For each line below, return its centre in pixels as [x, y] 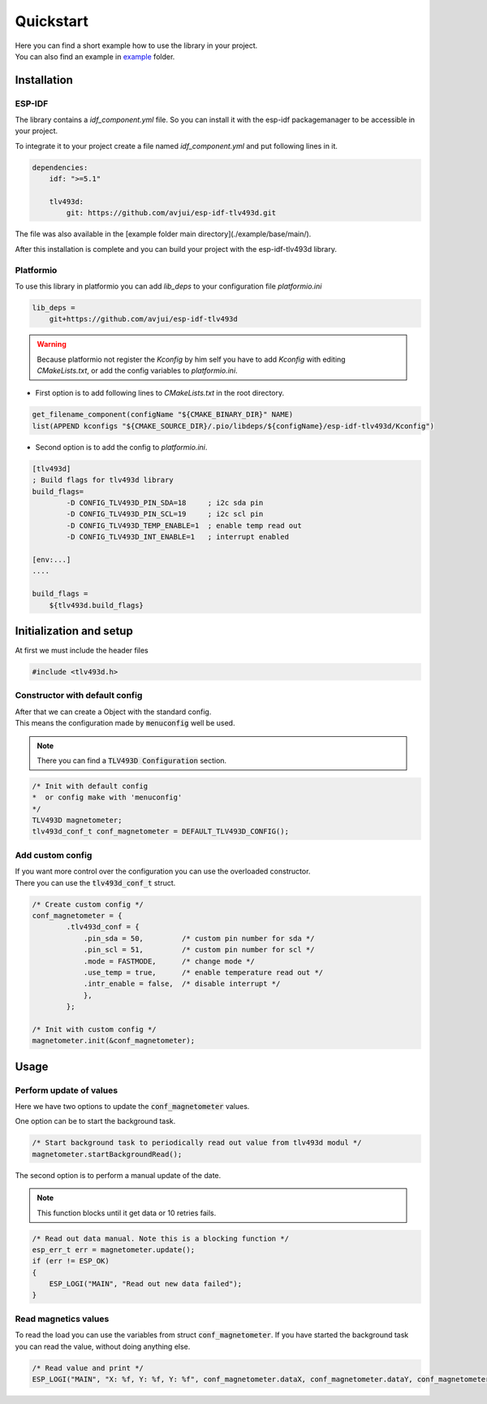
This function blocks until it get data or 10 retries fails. [127, 1213]
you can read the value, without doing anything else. [103, 1346]
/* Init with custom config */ [95, 1029]
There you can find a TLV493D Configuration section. [132, 760]
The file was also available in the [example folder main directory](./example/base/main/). [163, 234]
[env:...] [52, 559]
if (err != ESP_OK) [71, 1261]
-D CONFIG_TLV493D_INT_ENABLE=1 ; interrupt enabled [178, 537]
